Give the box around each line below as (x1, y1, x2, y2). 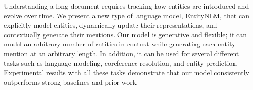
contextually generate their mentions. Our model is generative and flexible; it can (4, 29, 247, 39)
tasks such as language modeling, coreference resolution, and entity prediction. (4, 58, 238, 68)
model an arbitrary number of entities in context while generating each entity (4, 39, 235, 49)
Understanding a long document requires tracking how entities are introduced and (4, 1, 249, 11)
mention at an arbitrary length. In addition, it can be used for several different (4, 48, 239, 58)
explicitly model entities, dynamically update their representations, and (4, 20, 217, 30)
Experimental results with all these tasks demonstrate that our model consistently (4, 67, 250, 77)
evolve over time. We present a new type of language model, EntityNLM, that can (4, 10, 249, 20)
